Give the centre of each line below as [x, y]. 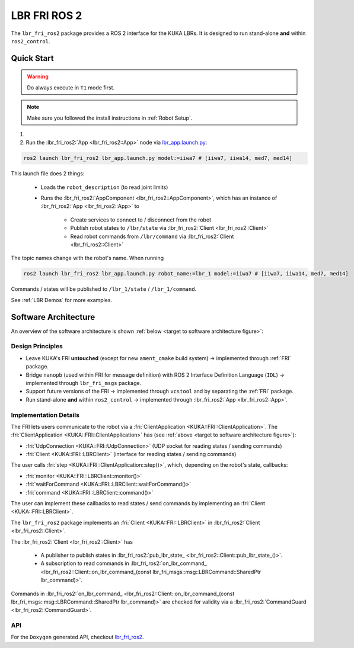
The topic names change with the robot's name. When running [87, 258]
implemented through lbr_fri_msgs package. [84, 383]
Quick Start [32, 58]
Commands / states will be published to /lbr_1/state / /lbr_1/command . [104, 289]
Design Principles [37, 347]
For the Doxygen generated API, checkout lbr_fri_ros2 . [77, 637]
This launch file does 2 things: [48, 174]
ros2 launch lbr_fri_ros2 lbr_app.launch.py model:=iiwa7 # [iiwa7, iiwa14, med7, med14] [158, 158]
